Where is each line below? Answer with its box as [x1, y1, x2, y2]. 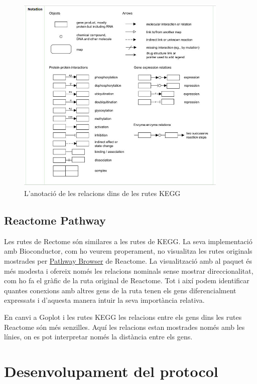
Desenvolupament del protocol [4, 360, 218, 381]
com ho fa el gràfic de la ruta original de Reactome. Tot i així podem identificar [4, 275, 249, 286]
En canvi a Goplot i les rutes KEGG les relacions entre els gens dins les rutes [4, 311, 242, 322]
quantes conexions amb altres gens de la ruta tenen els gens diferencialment [4, 285, 236, 295]
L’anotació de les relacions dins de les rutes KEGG [24, 188, 181, 199]
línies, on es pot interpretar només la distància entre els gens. [4, 331, 193, 342]
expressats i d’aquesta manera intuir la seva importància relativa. [4, 295, 205, 305]
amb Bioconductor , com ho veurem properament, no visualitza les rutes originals [4, 246, 252, 256]
